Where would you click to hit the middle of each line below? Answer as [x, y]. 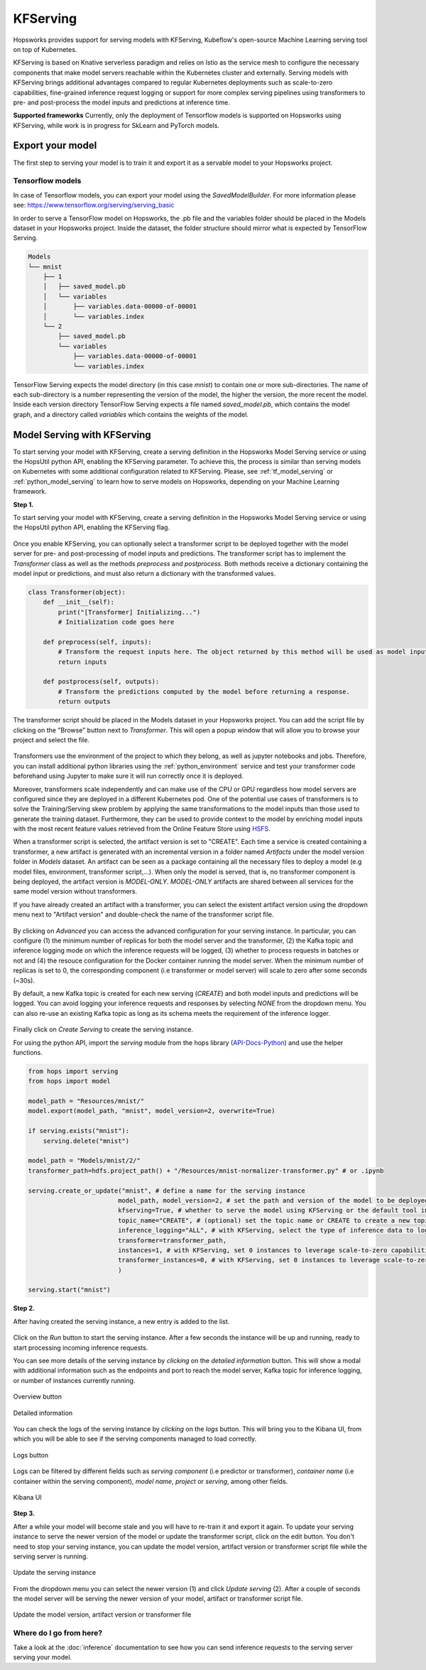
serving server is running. [51, 1556]
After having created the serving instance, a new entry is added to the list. [121, 1321]
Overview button [38, 1397]
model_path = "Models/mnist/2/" [84, 1161]
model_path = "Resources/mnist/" [86, 1101]
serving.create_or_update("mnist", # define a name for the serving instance [166, 1191]
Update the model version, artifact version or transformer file [102, 1615]
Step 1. [23, 504]
